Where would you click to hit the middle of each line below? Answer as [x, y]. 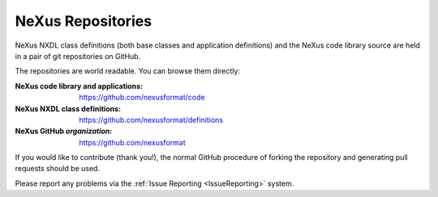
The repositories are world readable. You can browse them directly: [128, 71]
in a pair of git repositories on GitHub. [78, 56]
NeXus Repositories [84, 21]
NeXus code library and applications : [79, 86]
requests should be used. [58, 169]
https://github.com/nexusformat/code [142, 98]
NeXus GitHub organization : [64, 131]
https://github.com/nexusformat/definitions [151, 119]
